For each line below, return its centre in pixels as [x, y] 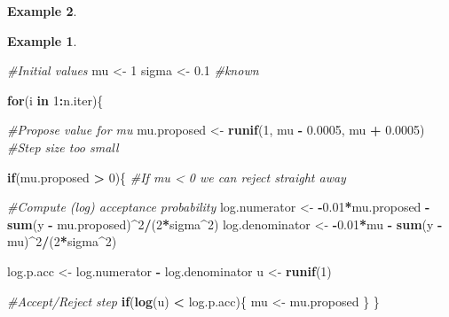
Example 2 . [42, 11]
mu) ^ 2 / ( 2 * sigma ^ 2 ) [62, 241]
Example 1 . [42, 40]
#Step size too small [63, 147]
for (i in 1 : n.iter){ [55, 100]
